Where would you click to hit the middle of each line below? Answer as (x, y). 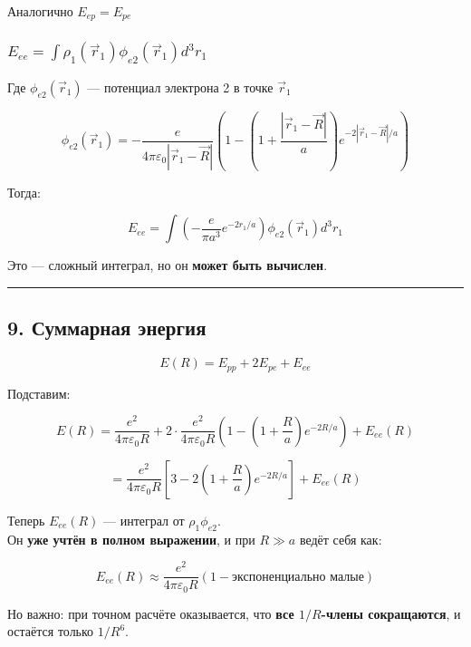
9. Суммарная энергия (107, 328)
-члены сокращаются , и (391, 613)
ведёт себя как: (341, 539)
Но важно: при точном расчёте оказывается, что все (151, 613)
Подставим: (39, 393)
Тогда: (24, 192)
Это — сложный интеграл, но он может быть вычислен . (168, 265)
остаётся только (51, 631)
